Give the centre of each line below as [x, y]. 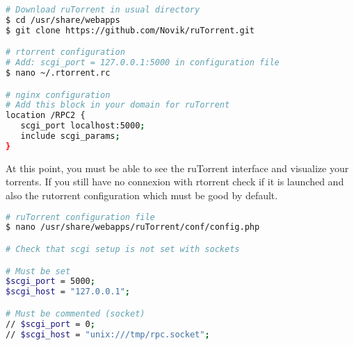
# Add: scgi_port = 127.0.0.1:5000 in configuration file [143, 63]
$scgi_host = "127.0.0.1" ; [68, 292]
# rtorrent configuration [65, 52]
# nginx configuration [58, 95]
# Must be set [38, 271]
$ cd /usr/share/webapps [63, 20]
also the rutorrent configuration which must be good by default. [142, 195]
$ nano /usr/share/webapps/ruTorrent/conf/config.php [133, 227]
